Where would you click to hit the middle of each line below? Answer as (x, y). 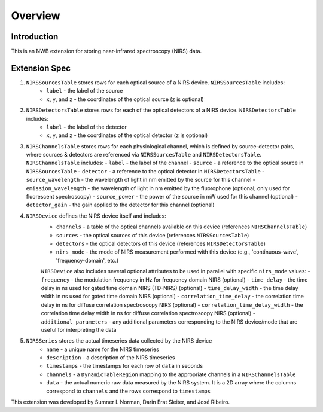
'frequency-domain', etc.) (87, 260)
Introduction (35, 37)
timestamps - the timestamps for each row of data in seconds (125, 366)
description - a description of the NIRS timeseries (111, 358)
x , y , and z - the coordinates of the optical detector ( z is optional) (127, 135)
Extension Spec (41, 68)
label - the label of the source (85, 91)
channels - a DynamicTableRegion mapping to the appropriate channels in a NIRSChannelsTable (171, 374)
